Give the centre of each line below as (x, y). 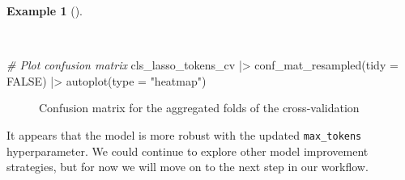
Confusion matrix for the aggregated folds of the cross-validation (199, 108)
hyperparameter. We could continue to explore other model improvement (188, 151)
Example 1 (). (45, 10)
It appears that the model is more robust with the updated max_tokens (184, 134)
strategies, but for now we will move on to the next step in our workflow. (188, 167)
